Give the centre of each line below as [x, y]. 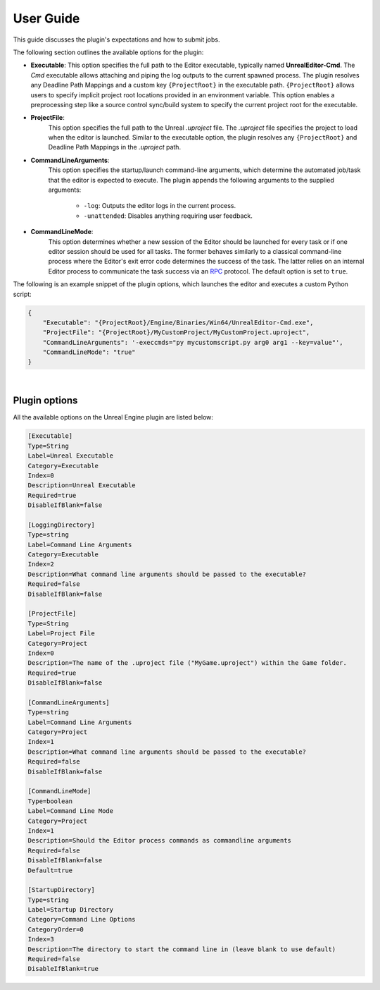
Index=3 [41, 939]
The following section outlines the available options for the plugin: [108, 52]
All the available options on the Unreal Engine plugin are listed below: [113, 417]
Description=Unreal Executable [82, 485]
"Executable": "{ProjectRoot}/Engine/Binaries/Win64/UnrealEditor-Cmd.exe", [178, 322]
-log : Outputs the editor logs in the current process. [159, 206]
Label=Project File [61, 634]
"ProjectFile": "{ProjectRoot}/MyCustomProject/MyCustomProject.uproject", [176, 332]
